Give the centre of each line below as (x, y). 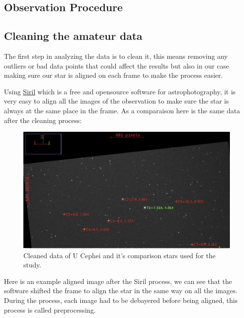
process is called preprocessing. (50, 309)
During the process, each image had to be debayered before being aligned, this (121, 300)
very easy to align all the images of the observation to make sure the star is (116, 101)
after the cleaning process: (43, 120)
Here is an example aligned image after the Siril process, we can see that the (118, 281)
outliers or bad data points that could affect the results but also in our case (117, 65)
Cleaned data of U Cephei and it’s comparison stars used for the (120, 255)
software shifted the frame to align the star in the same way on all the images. (121, 291)
